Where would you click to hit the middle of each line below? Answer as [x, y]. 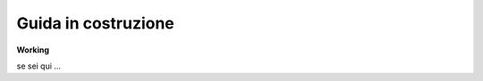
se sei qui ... [39, 66]
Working [33, 50]
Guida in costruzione [95, 23]
